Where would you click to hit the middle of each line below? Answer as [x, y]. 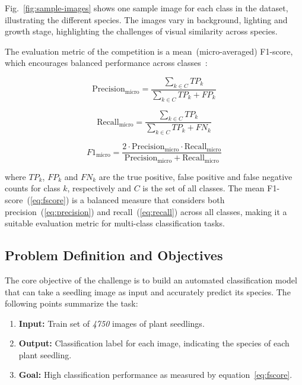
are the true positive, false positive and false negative [195, 176]
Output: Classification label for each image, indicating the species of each [154, 343]
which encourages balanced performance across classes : [106, 63]
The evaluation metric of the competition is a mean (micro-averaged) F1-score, [149, 51]
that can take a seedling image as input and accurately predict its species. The [148, 291]
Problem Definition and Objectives [114, 255]
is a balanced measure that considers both [148, 199]
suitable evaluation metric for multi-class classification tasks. [115, 223]
